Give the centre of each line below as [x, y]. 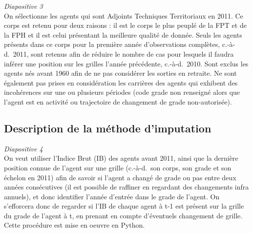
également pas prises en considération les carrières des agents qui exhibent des [121, 82]
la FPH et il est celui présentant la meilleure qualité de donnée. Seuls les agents [123, 34]
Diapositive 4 [23, 148]
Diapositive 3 [23, 6]
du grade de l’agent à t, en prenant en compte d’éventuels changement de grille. [123, 215]
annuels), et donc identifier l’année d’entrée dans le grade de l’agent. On [112, 196]
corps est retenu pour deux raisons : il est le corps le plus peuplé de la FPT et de [125, 25]
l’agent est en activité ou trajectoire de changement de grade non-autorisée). [118, 101]
